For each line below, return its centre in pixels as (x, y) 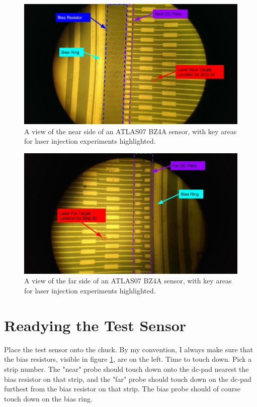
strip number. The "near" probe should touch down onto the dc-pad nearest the (126, 369)
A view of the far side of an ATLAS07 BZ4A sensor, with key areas (128, 281)
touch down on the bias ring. (48, 398)
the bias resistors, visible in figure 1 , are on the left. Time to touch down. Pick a (128, 359)
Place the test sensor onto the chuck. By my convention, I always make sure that (129, 349)
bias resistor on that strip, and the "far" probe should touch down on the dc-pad (128, 379)
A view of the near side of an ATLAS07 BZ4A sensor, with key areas (131, 131)
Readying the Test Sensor (95, 325)
